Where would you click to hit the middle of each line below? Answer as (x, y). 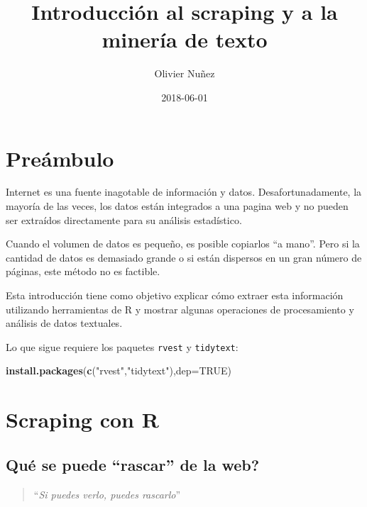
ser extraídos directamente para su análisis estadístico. (124, 219)
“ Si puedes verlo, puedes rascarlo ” (107, 494)
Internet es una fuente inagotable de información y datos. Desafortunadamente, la (184, 192)
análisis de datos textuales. (64, 323)
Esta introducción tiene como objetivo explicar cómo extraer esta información (175, 295)
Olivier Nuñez (185, 73)
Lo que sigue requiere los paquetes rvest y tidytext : (122, 346)
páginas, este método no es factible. (83, 271)
